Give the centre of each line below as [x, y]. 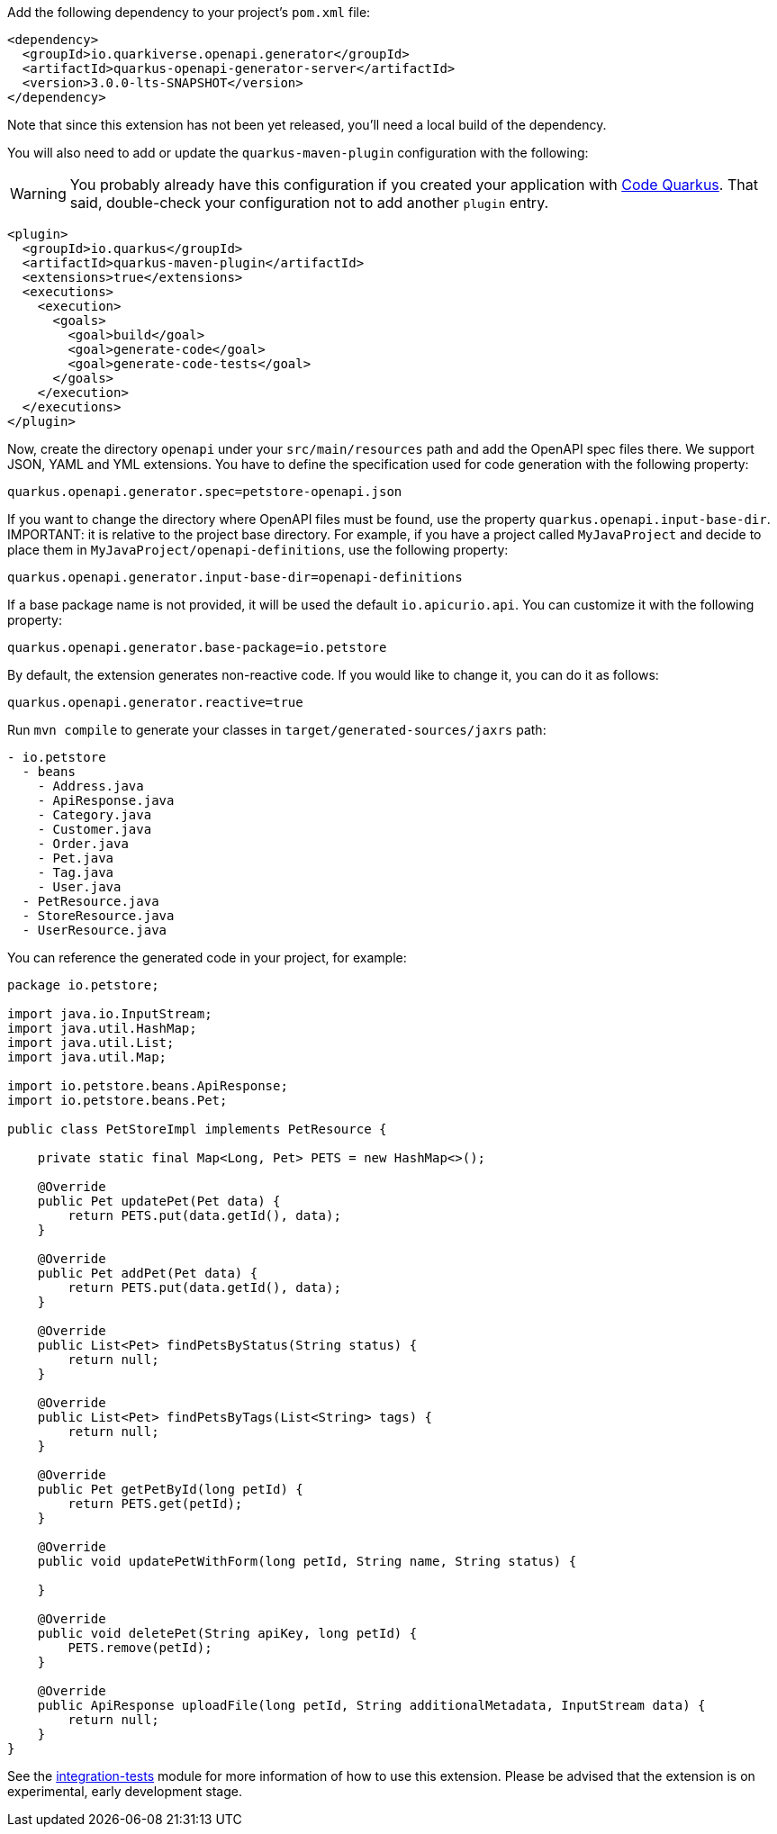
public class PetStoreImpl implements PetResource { [197, 1129]
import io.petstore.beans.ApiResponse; [148, 1086]
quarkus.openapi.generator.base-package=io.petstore [197, 647]
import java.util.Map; [87, 1057]
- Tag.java [76, 872]
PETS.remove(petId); [140, 1648]
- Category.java [95, 815]
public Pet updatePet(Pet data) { [159, 1201]
